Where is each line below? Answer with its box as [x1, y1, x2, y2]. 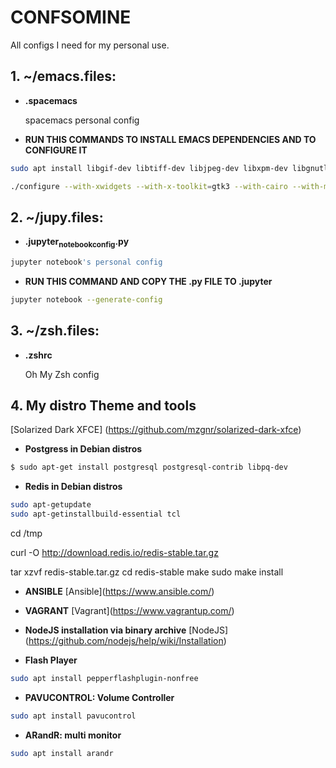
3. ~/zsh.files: [10, 322, 100, 340]
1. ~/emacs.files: [10, 68, 117, 85]
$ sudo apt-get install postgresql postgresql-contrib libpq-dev [10, 462, 288, 473]
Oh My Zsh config [24, 368, 100, 380]
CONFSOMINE [10, 6, 132, 29]
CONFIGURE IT [24, 144, 88, 156]
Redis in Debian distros [24, 481, 123, 493]
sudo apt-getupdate [10, 500, 92, 510]
